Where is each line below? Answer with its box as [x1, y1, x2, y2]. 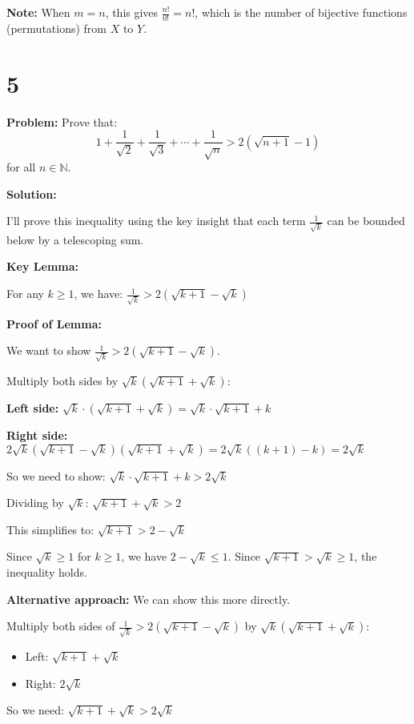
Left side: [6, 400, 59, 416]
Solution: [6, 185, 57, 202]
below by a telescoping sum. [6, 231, 144, 247]
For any [6, 285, 44, 302]
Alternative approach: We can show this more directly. [6, 590, 291, 607]
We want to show [6, 342, 91, 359]
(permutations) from [6, 19, 107, 36]
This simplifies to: [6, 521, 94, 537]
